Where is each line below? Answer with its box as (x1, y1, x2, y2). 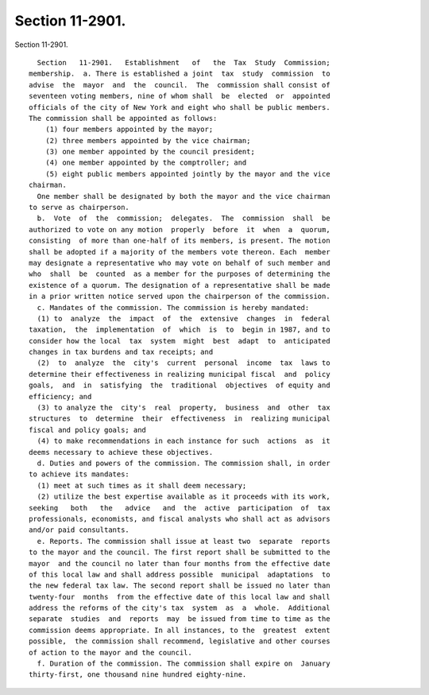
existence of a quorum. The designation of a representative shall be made (29, 281, 330, 289)
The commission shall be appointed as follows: (29, 114, 218, 122)
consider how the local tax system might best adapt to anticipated (29, 336, 330, 345)
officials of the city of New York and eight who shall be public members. (29, 103, 330, 111)
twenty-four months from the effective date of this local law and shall (29, 592, 330, 601)
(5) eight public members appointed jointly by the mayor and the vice (44, 169, 330, 178)
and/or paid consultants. (29, 526, 130, 534)
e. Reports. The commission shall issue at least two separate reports (37, 537, 330, 546)
